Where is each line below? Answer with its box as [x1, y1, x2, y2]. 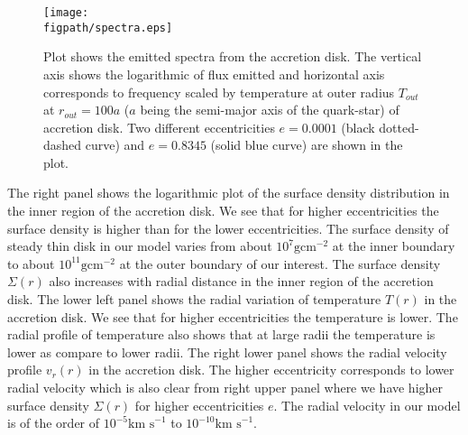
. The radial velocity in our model [273, 395, 461, 414]
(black [341, 117, 375, 136]
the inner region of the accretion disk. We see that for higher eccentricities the [7, 201, 439, 220]
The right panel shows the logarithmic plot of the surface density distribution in [7, 183, 450, 202]
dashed [43, 135, 82, 154]
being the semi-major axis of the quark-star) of [140, 100, 399, 119]
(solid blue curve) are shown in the [210, 135, 403, 154]
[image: [43, 6, 89, 19]
